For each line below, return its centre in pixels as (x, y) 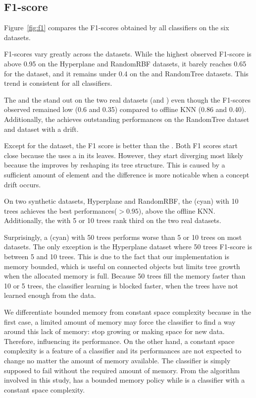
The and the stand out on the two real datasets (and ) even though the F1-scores (128, 99)
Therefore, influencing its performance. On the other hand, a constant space (119, 341)
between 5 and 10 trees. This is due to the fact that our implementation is (117, 256)
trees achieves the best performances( (61, 210)
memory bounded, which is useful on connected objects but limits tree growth (122, 266)
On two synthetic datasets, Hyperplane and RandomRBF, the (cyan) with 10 (121, 201)
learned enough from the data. (50, 295)
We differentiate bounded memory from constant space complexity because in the (128, 312)
